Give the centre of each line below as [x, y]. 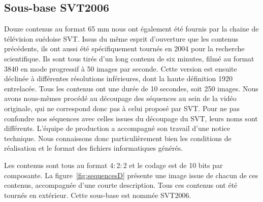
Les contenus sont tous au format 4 [59, 165]
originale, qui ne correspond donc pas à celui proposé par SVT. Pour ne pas [122, 108]
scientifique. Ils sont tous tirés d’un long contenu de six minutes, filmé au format [129, 58]
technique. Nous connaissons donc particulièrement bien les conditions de [118, 138]
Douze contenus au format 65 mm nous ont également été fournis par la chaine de [131, 29]
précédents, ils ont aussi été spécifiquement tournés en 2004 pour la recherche [124, 48]
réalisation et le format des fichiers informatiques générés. [94, 148]
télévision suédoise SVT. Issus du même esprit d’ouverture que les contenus [121, 38]
